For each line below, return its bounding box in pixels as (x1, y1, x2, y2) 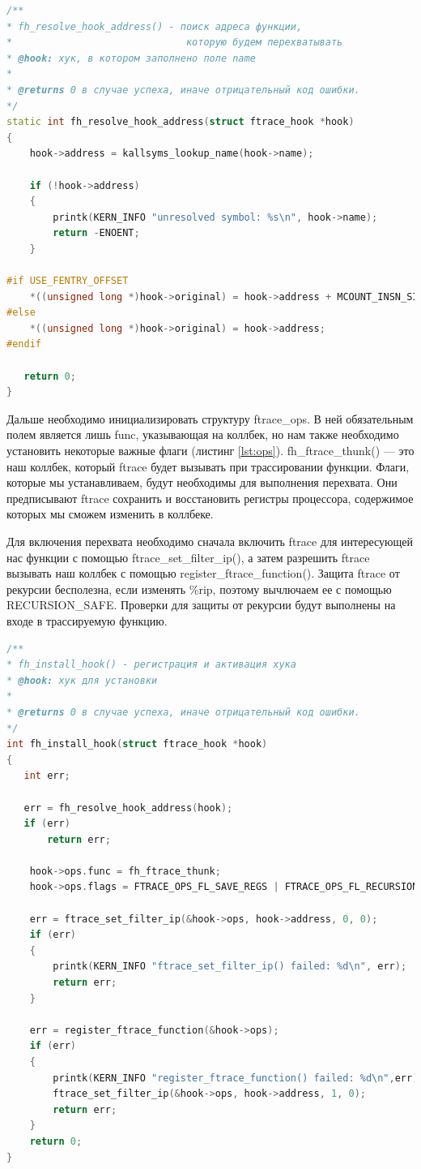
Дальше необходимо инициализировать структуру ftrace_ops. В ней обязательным (6, 410, 414, 427)
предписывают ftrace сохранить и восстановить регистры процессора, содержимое (6, 489, 414, 506)
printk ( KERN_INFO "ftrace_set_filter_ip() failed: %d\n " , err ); (53, 961, 407, 973)
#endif (6, 338, 41, 350)
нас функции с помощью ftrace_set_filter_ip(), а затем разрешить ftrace (6, 548, 370, 565)
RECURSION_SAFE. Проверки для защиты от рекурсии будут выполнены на (6, 596, 396, 613)
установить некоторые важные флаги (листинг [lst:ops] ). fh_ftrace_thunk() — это (6, 442, 415, 459)
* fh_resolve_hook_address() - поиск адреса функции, (6, 20, 303, 32)
